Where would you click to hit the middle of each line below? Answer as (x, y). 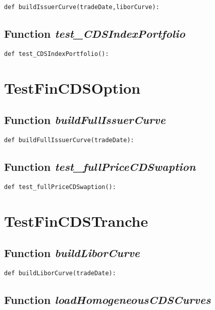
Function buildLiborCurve (72, 253)
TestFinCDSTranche (76, 221)
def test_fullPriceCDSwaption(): (60, 187)
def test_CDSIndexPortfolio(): (57, 54)
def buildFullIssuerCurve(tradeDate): (69, 140)
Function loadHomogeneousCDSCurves (107, 300)
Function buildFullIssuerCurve (85, 120)
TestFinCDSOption (72, 87)
